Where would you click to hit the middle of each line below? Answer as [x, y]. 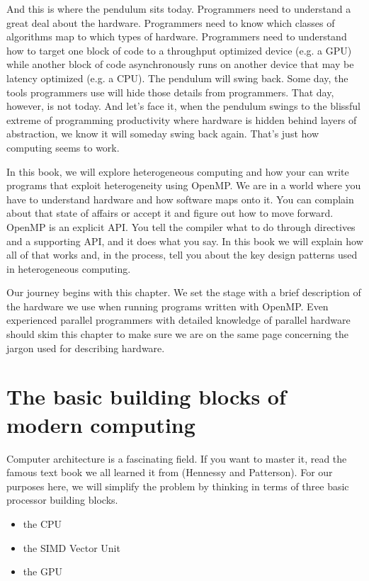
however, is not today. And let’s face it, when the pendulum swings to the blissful [183, 106]
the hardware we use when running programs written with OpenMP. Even [168, 306]
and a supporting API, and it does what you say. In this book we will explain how [185, 241]
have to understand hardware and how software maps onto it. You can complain [180, 199]
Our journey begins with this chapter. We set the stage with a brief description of [184, 292]
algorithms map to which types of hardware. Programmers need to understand [177, 36]
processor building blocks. [62, 500]
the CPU [42, 523]
